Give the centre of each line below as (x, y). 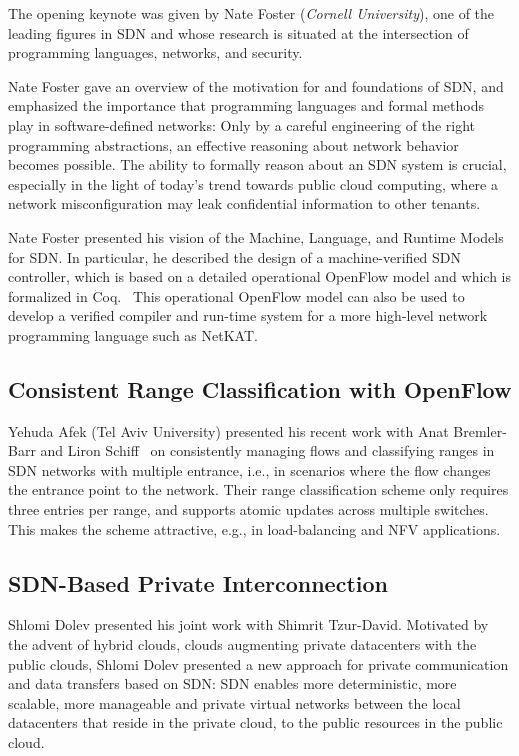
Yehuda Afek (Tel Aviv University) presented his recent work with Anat (228, 430)
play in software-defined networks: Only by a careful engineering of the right (242, 124)
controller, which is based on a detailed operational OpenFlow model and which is (260, 276)
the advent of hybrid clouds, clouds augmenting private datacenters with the (242, 644)
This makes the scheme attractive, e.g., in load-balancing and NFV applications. (254, 528)
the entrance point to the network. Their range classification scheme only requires (258, 489)
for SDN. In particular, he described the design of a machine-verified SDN (235, 256)
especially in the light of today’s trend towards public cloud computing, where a (253, 183)
